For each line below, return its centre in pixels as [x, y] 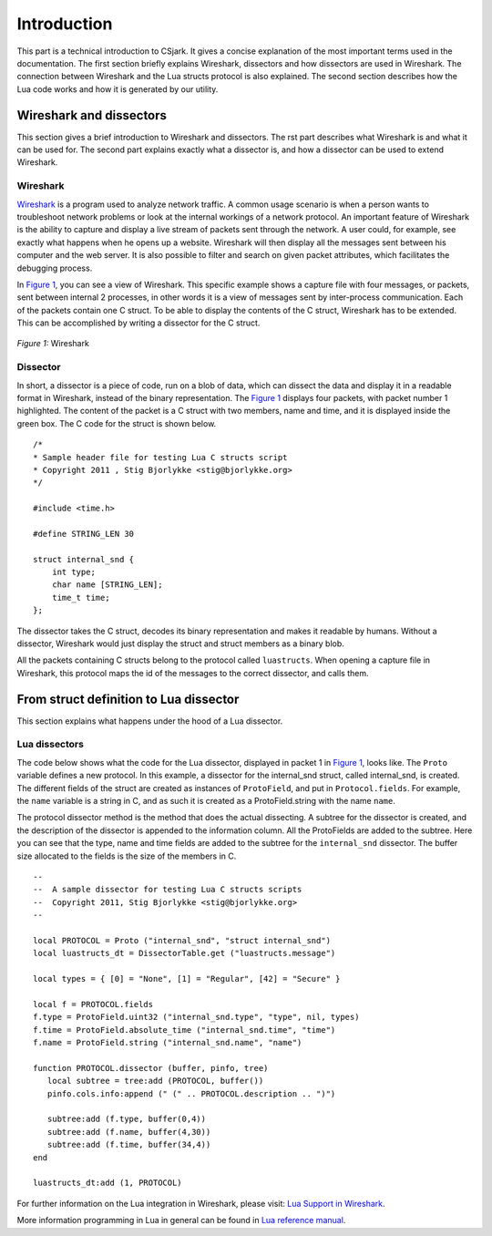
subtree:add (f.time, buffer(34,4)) [129, 1145]
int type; [73, 572]
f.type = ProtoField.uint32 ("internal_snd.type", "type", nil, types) [196, 1017]
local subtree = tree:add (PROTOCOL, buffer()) [155, 1081]
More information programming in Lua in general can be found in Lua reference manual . [181, 1221]
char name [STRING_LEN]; [107, 585]
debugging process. [55, 268]
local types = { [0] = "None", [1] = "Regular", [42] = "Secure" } [187, 979]
